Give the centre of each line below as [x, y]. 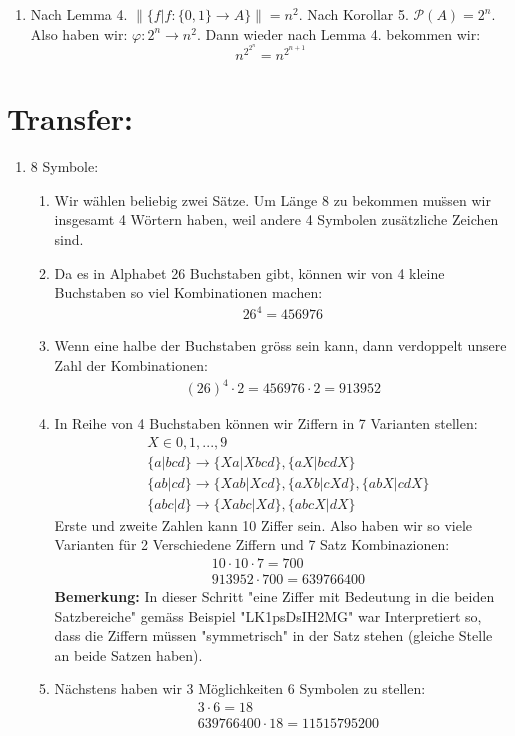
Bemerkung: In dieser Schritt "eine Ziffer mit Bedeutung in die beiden [274, 595]
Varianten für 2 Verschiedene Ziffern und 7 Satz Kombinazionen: [252, 544]
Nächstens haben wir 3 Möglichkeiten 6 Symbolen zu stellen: [240, 688]
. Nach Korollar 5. [353, 14]
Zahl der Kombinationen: [131, 364]
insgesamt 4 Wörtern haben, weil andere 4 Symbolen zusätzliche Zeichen [276, 219]
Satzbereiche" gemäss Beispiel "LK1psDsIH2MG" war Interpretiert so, [268, 615]
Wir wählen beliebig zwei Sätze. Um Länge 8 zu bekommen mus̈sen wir [272, 199]
